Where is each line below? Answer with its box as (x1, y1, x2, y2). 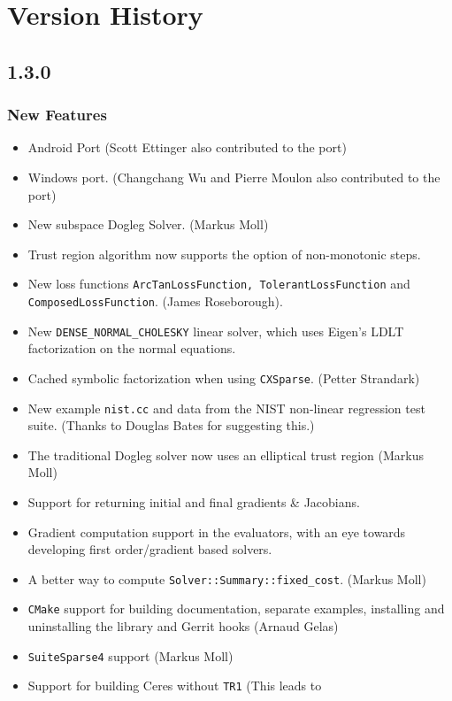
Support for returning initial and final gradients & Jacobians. (27, 493, 360, 511)
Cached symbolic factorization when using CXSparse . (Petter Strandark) (27, 368, 420, 387)
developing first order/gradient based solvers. (27, 540, 272, 558)
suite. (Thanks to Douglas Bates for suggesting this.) (27, 416, 315, 435)
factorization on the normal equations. (27, 339, 236, 358)
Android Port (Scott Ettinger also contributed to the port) (27, 138, 347, 157)
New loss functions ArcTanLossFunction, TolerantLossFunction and (27, 274, 410, 293)
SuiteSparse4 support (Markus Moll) (27, 646, 234, 665)
